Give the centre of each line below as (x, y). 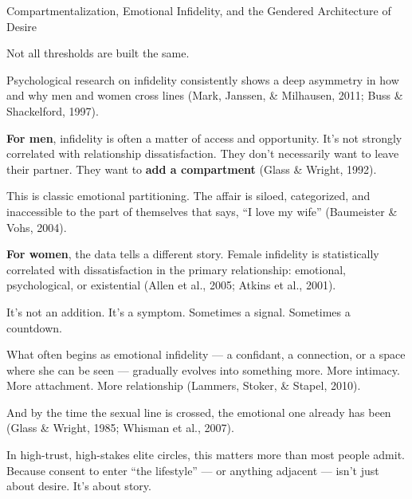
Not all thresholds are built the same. (98, 53)
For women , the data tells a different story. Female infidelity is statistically (193, 254)
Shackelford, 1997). (53, 110)
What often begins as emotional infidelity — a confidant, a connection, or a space (206, 354)
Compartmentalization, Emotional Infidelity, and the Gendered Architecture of (199, 10)
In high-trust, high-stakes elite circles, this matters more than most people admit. (206, 455)
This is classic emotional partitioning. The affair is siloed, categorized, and (188, 196)
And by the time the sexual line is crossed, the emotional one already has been (199, 412)
